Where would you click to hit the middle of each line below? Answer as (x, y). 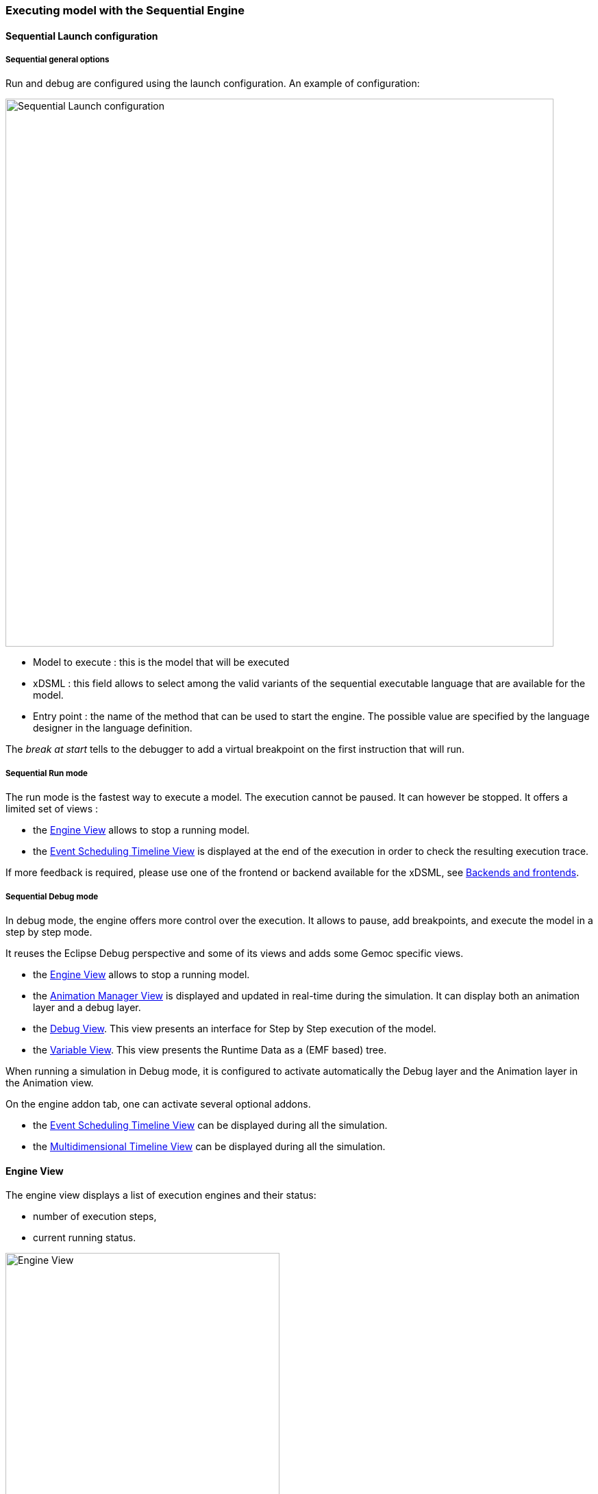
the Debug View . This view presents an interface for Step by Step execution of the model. (235, 1028)
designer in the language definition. (113, 728)
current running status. (85, 1238)
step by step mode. (49, 932)
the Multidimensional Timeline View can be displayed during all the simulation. (209, 1146)
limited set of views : (52, 809)
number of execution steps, (95, 1217)
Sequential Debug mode (52, 896)
